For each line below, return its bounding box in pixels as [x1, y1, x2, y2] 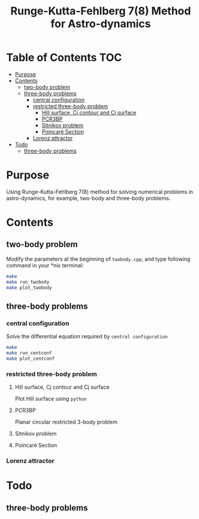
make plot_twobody [6, 284, 52, 291]
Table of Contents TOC [6, 51, 122, 64]
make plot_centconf [6, 356, 55, 362]
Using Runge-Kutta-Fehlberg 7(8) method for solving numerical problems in [6, 188, 194, 195]
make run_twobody [6, 279, 50, 285]
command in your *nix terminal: [6, 261, 84, 269]
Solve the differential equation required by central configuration [6, 333, 168, 340]
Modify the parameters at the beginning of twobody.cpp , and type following [6, 255, 191, 263]
